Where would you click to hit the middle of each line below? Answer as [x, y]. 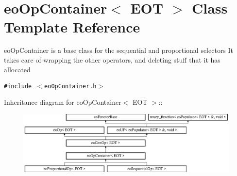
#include [18, 87]
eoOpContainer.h [70, 87]
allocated [17, 69]
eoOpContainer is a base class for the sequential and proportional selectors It [119, 50]
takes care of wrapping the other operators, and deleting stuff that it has [112, 59]
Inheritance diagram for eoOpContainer [63, 102]
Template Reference [72, 27]
